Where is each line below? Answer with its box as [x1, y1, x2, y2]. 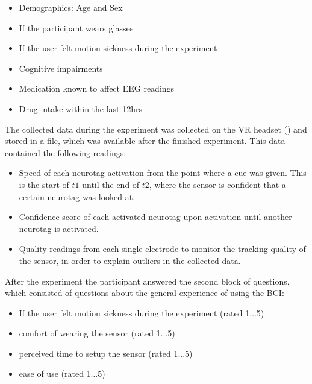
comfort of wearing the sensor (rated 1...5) [19, 327, 175, 339]
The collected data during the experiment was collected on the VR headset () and [5, 122, 307, 135]
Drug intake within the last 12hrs [19, 102, 143, 115]
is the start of [19, 178, 69, 190]
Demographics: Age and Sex [19, 1, 123, 13]
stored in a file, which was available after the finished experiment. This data [5, 134, 285, 147]
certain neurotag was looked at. [19, 190, 136, 203]
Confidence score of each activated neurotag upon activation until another [19, 210, 292, 223]
